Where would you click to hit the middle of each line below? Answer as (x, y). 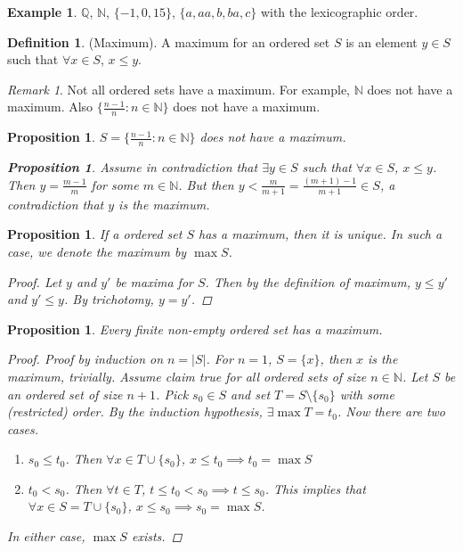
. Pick (172, 394)
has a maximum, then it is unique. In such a (320, 234)
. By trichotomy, (109, 299)
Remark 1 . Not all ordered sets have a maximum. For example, (179, 89)
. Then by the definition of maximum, (308, 281)
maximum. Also (50, 107)
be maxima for (154, 281)
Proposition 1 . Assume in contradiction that (133, 167)
